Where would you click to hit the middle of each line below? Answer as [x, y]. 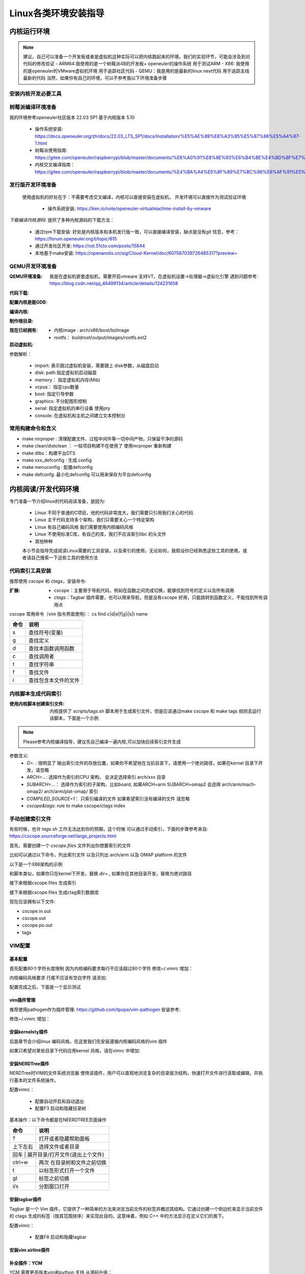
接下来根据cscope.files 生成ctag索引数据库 [54, 892]
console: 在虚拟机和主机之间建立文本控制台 [80, 415]
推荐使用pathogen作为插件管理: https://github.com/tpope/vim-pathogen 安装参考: [95, 1010]
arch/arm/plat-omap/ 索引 [71, 791]
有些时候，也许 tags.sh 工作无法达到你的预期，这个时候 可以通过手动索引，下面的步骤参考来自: [109, 829]
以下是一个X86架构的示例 [36, 864]
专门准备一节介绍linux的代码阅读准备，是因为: [57, 501]
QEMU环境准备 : [26, 276]
